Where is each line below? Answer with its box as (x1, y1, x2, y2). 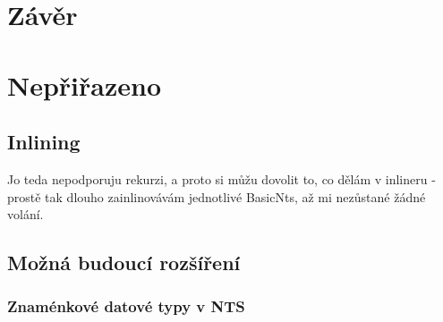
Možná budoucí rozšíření (7, 249, 241, 276)
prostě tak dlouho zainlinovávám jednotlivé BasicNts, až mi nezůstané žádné (7, 187, 426, 206)
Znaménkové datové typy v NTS (7, 295, 245, 318)
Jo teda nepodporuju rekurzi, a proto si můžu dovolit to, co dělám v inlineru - (7, 169, 436, 188)
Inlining (7, 128, 81, 156)
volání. (7, 205, 44, 224)
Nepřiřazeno (7, 66, 162, 103)
